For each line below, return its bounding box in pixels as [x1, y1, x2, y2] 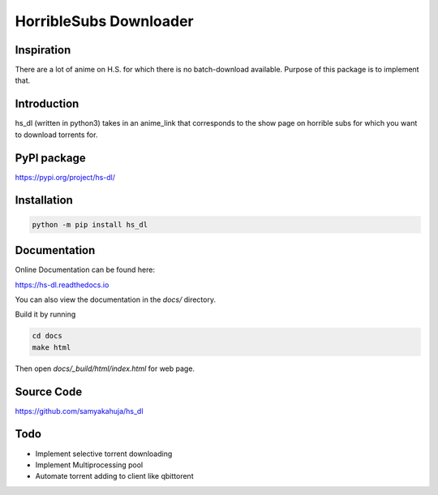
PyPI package [15, 151, 86, 165]
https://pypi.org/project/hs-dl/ [15, 172, 116, 182]
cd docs [32, 331, 62, 341]
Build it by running [15, 309, 76, 320]
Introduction [15, 97, 79, 111]
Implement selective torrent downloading [35, 449, 173, 458]
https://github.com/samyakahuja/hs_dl [15, 406, 144, 415]
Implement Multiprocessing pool [35, 459, 144, 470]
